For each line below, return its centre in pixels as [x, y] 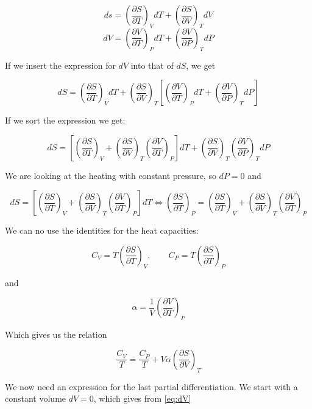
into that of [152, 65]
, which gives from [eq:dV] [142, 398]
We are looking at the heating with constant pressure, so [111, 175]
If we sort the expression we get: [65, 120]
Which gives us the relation [56, 334]
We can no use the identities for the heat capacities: [102, 230]
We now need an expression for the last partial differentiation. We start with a [151, 386]
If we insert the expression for [60, 65]
